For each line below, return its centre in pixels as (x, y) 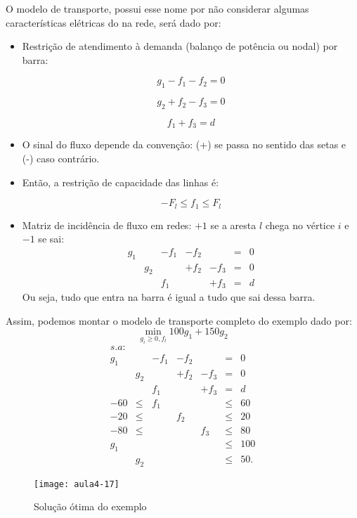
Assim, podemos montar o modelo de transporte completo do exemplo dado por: (179, 320)
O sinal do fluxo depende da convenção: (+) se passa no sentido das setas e (184, 144)
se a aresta (233, 225)
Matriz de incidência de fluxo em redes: (107, 225)
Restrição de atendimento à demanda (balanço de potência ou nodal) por (180, 46)
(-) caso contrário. (61, 158)
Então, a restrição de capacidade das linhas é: (121, 182)
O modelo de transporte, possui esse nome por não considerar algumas (157, 8)
